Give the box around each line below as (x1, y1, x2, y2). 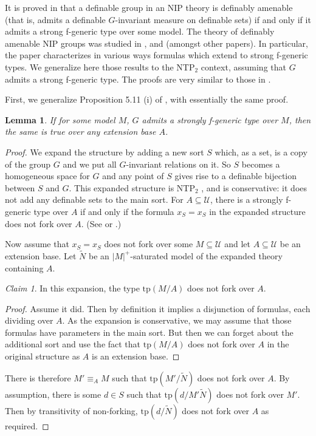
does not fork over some (104, 237, 193, 250)
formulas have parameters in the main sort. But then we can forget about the (5, 325, 294, 338)
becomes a (241, 157, 280, 170)
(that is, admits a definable (5, 13, 106, 26)
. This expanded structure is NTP (69, 181, 195, 194)
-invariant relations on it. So (126, 157, 231, 170)
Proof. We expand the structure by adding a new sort (5, 145, 204, 158)
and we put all (63, 157, 117, 170)
